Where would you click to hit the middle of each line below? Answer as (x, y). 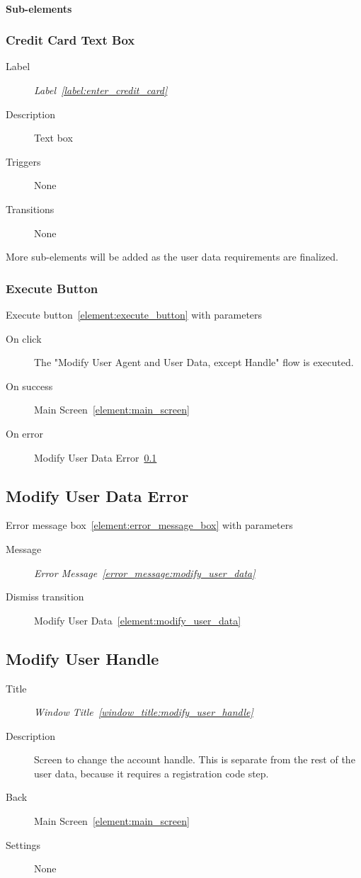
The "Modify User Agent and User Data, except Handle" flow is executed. (194, 362)
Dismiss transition (45, 597)
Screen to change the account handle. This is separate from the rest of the (195, 759)
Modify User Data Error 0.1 (96, 457)
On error (25, 433)
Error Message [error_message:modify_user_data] (145, 572)
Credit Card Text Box (70, 40)
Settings (23, 844)
